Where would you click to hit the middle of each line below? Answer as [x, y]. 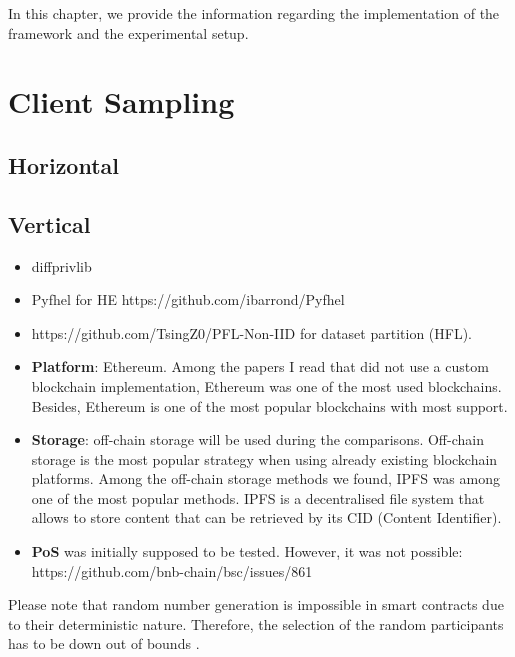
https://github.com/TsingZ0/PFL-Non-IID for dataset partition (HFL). [251, 332]
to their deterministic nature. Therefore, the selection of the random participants [256, 623]
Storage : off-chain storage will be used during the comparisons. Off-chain [257, 439]
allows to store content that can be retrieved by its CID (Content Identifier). [266, 517]
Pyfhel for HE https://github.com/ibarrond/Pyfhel [188, 299]
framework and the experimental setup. [128, 32]
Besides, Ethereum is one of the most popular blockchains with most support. [269, 405]
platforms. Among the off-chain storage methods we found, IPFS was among [265, 478]
